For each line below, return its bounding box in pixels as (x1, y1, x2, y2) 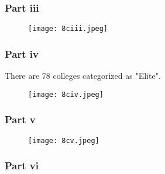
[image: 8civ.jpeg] (28, 90, 104, 99)
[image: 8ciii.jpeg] (28, 25, 108, 33)
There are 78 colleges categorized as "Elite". (5, 69, 161, 82)
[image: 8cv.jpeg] (28, 136, 99, 145)
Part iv (5, 46, 39, 61)
